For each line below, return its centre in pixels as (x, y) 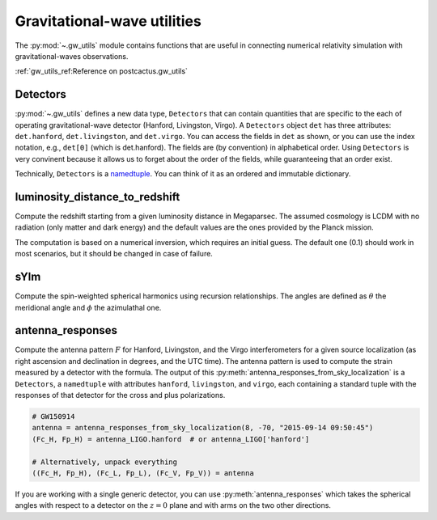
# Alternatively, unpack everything (105, 462)
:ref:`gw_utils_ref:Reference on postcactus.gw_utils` (101, 71)
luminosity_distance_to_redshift (98, 197)
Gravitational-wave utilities (108, 21)
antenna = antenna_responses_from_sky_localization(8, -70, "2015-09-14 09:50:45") (203, 428)
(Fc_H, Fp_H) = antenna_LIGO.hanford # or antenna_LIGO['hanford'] (171, 439)
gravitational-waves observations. (72, 56)
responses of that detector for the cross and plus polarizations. (120, 395)
